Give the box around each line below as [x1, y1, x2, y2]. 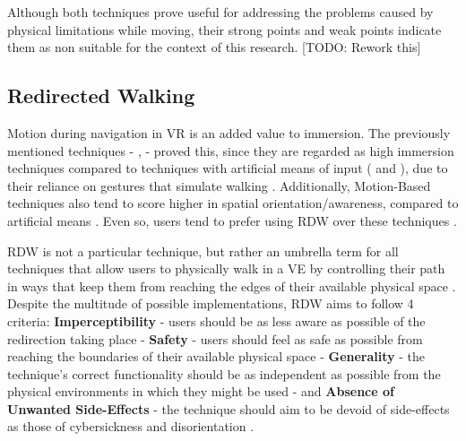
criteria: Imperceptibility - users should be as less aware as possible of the [7, 311, 426, 330]
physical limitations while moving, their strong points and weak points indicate [7, 20, 442, 39]
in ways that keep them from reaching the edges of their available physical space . [7, 276, 456, 295]
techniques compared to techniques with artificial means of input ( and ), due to [7, 159, 448, 177]
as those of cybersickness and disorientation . [7, 417, 255, 436]
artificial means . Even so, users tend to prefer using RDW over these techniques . [7, 211, 457, 229]
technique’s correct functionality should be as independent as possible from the [7, 364, 441, 383]
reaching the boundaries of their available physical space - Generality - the [7, 347, 426, 366]
